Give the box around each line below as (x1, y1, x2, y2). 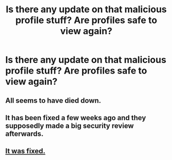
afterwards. (5, 129, 44, 138)
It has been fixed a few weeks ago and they (5, 113, 146, 122)
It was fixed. (5, 147, 46, 155)
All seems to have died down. (5, 96, 102, 105)
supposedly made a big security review (5, 121, 134, 130)
